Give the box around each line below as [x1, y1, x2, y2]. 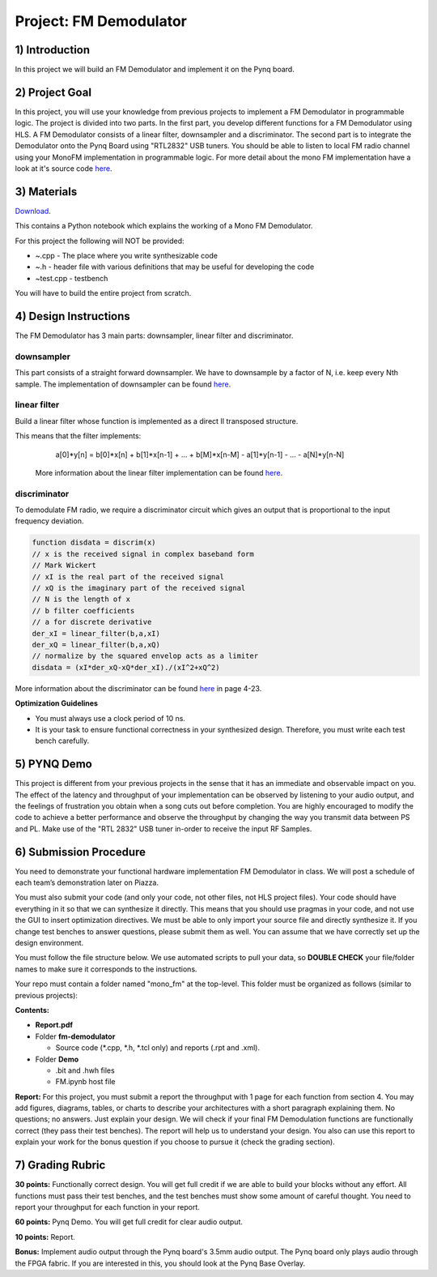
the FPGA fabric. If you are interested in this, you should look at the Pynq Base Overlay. [15, 1258, 306, 1268]
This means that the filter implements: [15, 431, 142, 441]
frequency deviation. [15, 516, 84, 526]
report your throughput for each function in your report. [15, 1202, 200, 1211]
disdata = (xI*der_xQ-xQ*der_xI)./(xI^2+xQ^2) [32, 663, 220, 672]
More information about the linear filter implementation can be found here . [35, 468, 283, 477]
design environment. [15, 938, 84, 947]
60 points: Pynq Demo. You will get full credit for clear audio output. [15, 1217, 243, 1227]
